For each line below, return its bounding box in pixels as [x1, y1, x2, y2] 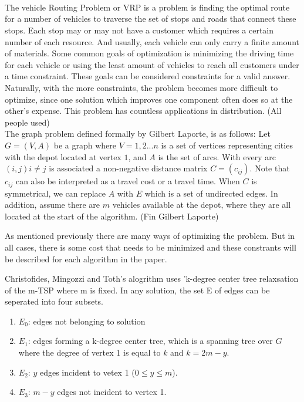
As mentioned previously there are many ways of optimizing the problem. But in [5, 229, 295, 242]
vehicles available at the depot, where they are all [112, 198, 291, 211]
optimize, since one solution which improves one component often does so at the [5, 93, 293, 105]
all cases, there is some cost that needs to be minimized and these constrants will [5, 241, 296, 253]
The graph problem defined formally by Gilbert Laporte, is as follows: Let [5, 127, 271, 140]
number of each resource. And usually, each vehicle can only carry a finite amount [5, 35, 300, 48]
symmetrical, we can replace [5, 187, 106, 199]
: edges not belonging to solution [28, 315, 146, 327]
